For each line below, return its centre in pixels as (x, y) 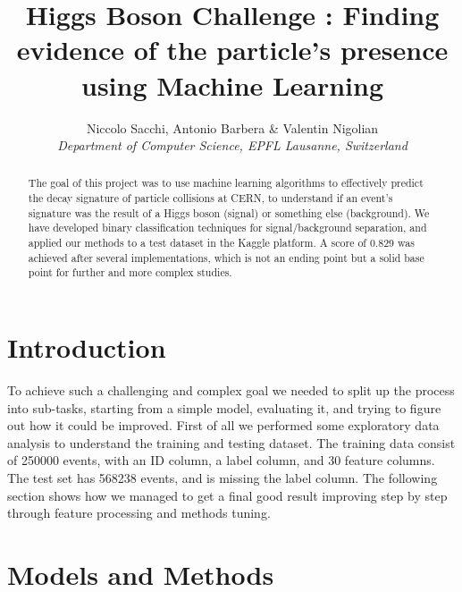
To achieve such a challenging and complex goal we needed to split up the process (231, 390)
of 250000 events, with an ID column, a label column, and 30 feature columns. (221, 460)
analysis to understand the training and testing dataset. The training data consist (231, 442)
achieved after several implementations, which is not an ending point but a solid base (226, 257)
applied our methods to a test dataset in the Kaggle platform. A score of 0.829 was (221, 243)
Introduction (87, 347)
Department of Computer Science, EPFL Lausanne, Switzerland (232, 145)
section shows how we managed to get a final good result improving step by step (227, 495)
